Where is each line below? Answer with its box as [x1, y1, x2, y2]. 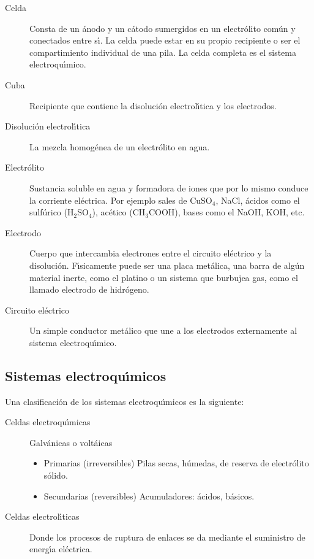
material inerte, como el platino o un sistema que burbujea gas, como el [29, 271, 298, 283]
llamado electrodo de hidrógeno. [29, 283, 149, 296]
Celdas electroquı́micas [5, 415, 91, 428]
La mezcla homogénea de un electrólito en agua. [29, 140, 210, 153]
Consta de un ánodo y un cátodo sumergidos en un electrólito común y [29, 21, 296, 34]
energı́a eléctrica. [29, 542, 92, 555]
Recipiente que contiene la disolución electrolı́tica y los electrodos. [29, 99, 277, 112]
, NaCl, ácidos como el [215, 193, 300, 206]
